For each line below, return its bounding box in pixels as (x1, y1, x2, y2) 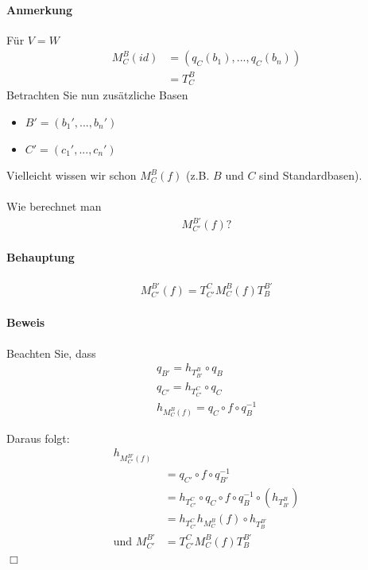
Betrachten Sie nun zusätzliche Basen (6, 87, 188, 103)
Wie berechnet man (6, 198, 102, 215)
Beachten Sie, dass (6, 344, 96, 361)
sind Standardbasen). (259, 167, 362, 184)
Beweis (6, 314, 45, 331)
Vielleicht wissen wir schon (6, 167, 137, 184)
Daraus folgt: (6, 429, 70, 446)
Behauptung (6, 249, 75, 266)
